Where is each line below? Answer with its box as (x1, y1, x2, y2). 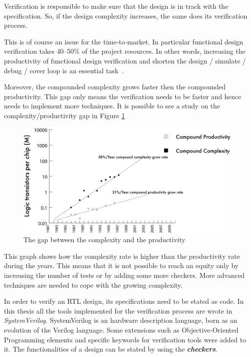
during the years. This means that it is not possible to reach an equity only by (4, 260, 239, 271)
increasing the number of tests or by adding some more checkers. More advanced (4, 270, 245, 280)
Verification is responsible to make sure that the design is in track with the (4, 1, 229, 11)
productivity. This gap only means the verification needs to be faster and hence (4, 91, 241, 101)
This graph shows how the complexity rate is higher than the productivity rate (4, 251, 240, 261)
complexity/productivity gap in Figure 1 (4, 110, 125, 120)
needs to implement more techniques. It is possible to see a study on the (4, 101, 220, 111)
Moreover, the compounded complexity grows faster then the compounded (4, 82, 226, 92)
